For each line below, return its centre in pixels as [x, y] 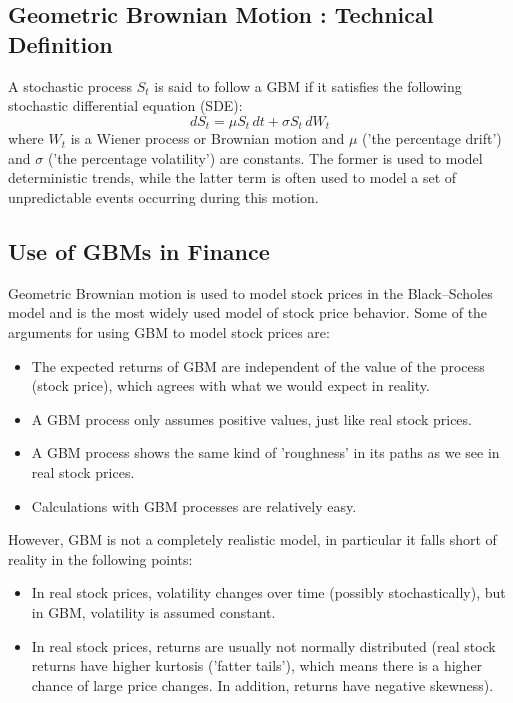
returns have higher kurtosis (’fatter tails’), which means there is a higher [257, 665]
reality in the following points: [100, 558]
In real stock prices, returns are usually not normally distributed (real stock [263, 645]
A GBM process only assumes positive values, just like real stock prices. [251, 418]
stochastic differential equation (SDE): [125, 105]
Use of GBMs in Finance [139, 251]
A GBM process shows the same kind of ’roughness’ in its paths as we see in [265, 452]
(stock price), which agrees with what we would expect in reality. [230, 385]
